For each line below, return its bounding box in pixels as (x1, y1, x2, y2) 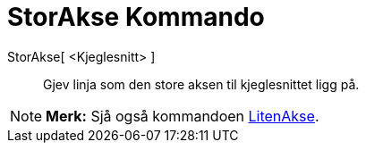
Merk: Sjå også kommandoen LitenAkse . (46, 106, 319, 125)
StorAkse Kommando (7, 2, 265, 32)
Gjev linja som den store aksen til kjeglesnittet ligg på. (43, 76, 360, 92)
